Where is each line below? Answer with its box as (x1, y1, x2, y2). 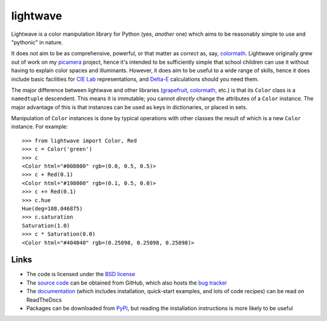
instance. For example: (11, 123, 68, 130)
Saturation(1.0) (22, 222, 70, 229)
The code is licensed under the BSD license (26, 271, 136, 278)
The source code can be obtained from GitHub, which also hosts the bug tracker (26, 279, 227, 286)
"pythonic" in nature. (11, 38, 63, 46)
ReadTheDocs (26, 296, 62, 303)
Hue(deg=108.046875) (22, 205, 83, 212)
